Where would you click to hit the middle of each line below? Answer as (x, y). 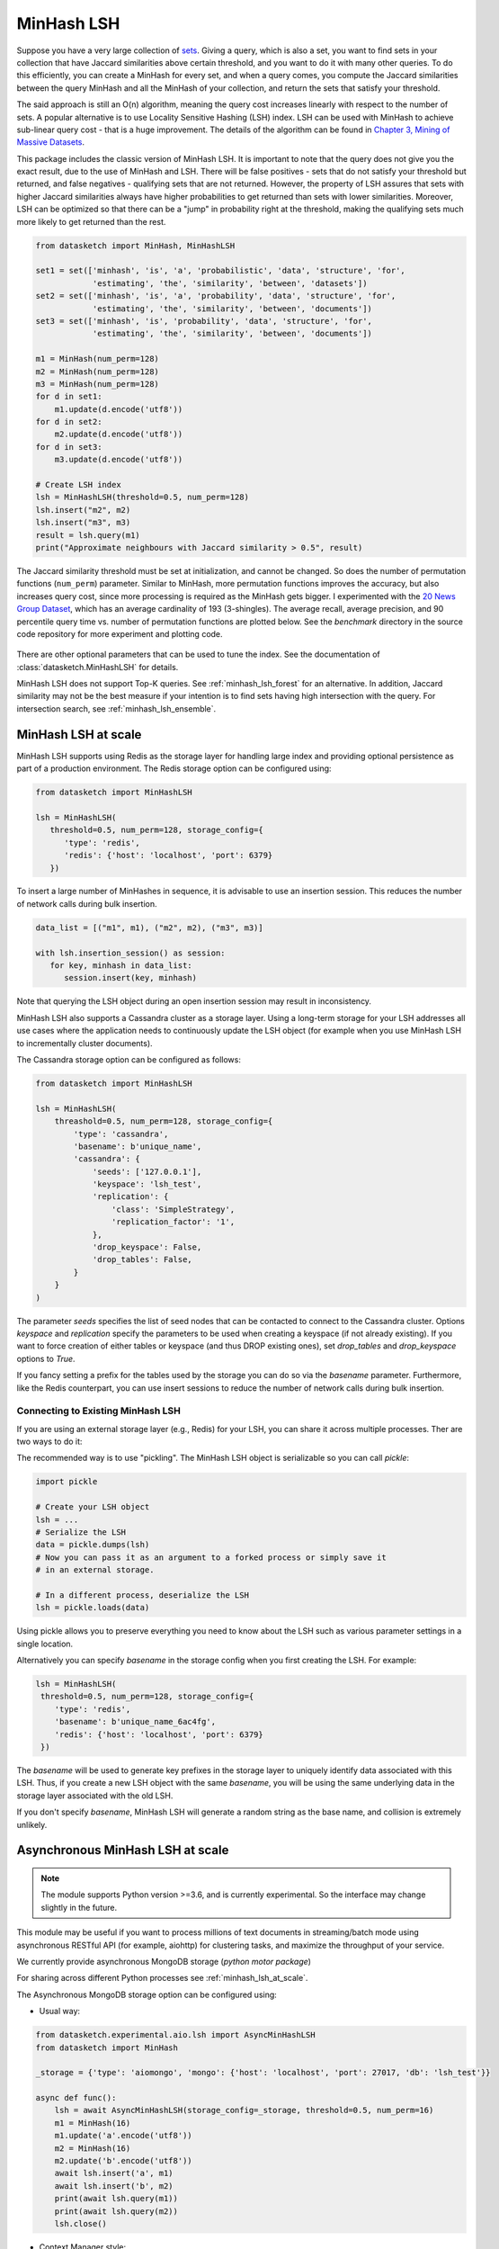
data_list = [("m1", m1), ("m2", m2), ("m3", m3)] (150, 927)
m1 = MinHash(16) (93, 2123)
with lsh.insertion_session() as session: (130, 953)
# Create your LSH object (93, 1507)
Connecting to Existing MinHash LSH (99, 1411)
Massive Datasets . (51, 142)
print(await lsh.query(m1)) (116, 2199)
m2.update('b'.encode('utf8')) (123, 2161)
